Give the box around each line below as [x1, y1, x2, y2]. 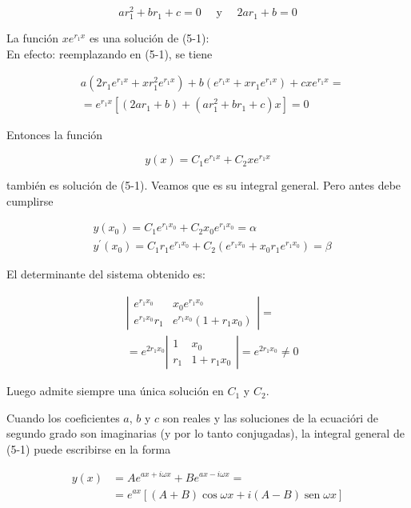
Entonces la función [6, 126, 103, 143]
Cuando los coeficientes [6, 409, 120, 426]
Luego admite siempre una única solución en [6, 382, 224, 399]
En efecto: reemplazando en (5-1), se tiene [6, 45, 213, 62]
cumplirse [6, 192, 54, 209]
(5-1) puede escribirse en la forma [6, 440, 171, 457]
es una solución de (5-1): [89, 30, 209, 46]
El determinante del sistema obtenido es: [6, 266, 205, 282]
